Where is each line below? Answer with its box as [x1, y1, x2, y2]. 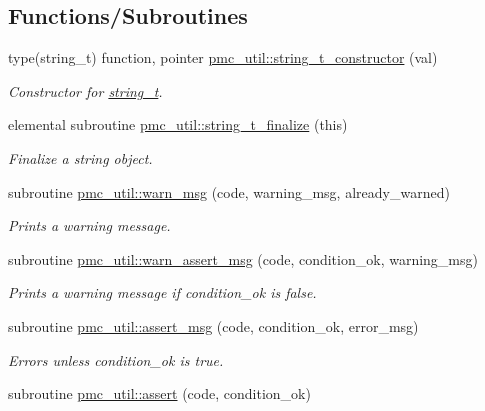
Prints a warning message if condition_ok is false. [8, 282, 317, 303]
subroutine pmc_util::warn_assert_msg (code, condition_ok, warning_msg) [8, 248, 478, 269]
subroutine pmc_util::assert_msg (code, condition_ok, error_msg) [8, 315, 419, 336]
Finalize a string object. [8, 147, 153, 168]
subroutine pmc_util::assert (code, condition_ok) [8, 383, 311, 404]
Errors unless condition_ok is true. [8, 349, 224, 370]
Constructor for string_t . [8, 80, 163, 101]
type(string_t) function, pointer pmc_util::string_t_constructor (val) [8, 47, 438, 68]
